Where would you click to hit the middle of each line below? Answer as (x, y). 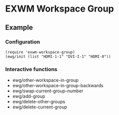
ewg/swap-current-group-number (48, 91)
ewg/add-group (29, 96)
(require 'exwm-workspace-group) (40, 52)
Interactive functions (31, 69)
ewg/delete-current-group (40, 107)
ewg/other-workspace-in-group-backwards (58, 86)
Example (19, 27)
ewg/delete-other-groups (39, 102)
